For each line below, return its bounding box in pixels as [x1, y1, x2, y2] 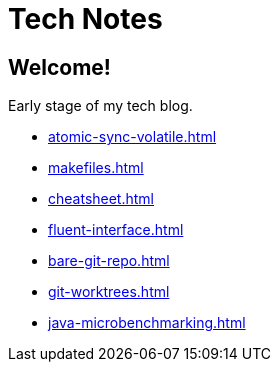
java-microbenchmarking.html [48, 314, 246, 332]
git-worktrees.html [48, 283, 170, 301]
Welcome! [8, 54, 111, 80]
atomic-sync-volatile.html [48, 128, 217, 146]
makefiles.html [48, 159, 144, 177]
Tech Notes [8, 2, 163, 36]
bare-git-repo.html [48, 252, 170, 270]
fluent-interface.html [48, 221, 184, 239]
